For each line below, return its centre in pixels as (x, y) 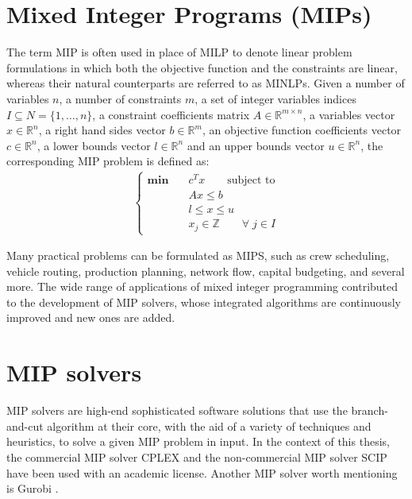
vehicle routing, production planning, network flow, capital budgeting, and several (206, 271)
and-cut (25, 426)
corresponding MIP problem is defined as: (108, 161)
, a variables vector (349, 114)
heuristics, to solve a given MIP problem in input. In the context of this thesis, (198, 441)
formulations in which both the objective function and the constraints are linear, (202, 67)
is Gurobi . (33, 488)
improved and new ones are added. (91, 317)
